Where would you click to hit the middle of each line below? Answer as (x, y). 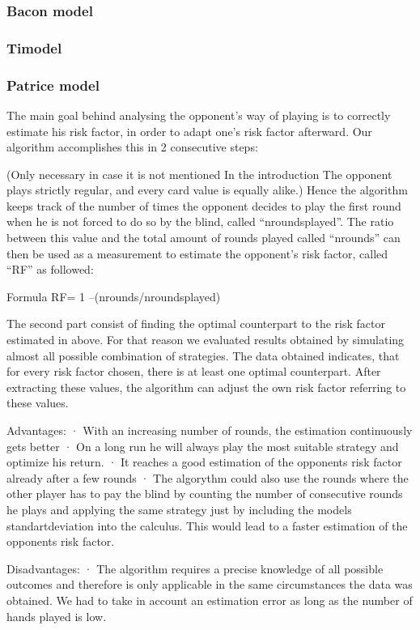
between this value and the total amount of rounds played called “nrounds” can (204, 238)
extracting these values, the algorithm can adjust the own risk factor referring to (206, 387)
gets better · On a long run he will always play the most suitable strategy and (203, 446)
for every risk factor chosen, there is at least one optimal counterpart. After (194, 371)
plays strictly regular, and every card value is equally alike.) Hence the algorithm (207, 190)
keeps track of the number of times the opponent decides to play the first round (204, 205)
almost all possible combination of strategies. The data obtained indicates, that (203, 355)
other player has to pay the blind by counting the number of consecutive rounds (205, 494)
